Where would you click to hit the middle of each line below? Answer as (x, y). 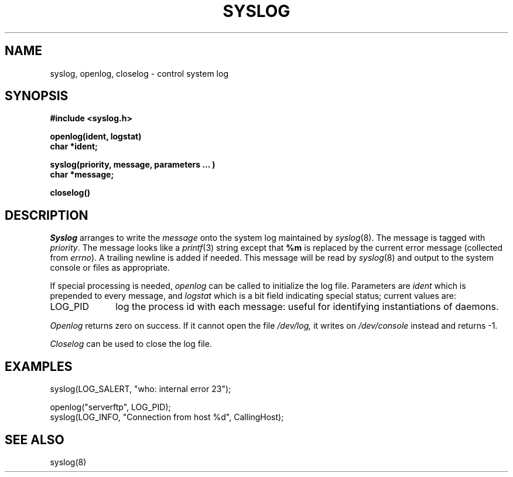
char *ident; (74, 146)
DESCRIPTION (47, 215)
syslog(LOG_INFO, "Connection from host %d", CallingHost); (167, 417)
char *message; (82, 175)
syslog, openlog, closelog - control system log (139, 73)
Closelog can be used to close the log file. (131, 344)
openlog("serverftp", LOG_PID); (110, 407)
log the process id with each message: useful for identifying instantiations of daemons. (307, 307)
